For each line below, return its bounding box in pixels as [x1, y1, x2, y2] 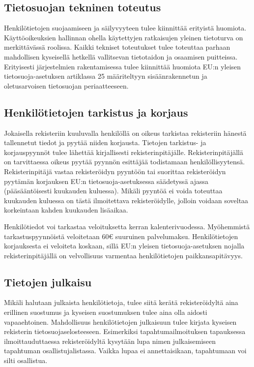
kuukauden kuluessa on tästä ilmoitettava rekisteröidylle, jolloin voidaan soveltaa [4, 195, 249, 205]
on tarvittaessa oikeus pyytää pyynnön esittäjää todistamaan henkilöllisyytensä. [4, 156, 245, 167]
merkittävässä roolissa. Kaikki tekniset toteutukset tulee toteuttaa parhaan [4, 42, 230, 52]
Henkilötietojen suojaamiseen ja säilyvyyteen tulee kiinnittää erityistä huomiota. [4, 23, 247, 33]
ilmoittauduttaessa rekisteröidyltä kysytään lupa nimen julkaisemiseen [4, 336, 216, 346]
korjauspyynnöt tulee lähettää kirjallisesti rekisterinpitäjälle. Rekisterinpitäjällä [4, 147, 243, 157]
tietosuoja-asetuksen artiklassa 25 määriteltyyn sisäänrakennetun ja [4, 71, 207, 81]
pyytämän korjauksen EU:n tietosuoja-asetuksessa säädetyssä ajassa [4, 176, 209, 186]
